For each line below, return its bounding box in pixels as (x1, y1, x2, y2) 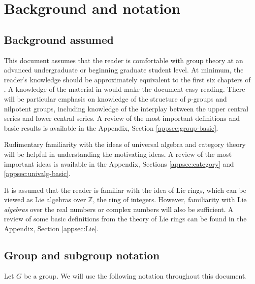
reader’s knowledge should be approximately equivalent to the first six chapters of (4, 74, 251, 84)
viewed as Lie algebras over (4, 194, 86, 205)
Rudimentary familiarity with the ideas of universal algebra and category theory (4, 139, 246, 149)
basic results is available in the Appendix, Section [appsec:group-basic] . (4, 122, 218, 133)
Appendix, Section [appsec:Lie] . (4, 223, 99, 234)
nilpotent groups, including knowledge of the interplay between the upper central (4, 103, 249, 113)
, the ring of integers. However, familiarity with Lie (93, 194, 247, 205)
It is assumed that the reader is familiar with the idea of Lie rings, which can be (4, 184, 246, 195)
